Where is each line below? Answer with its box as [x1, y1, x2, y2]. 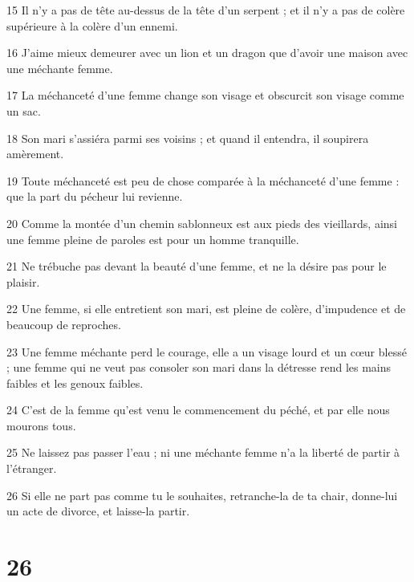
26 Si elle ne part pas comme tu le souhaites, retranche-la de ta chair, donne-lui [6, 486, 398, 503]
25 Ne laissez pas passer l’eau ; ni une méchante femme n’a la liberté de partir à [6, 444, 400, 461]
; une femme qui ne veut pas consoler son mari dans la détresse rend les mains [6, 359, 392, 376]
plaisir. [6, 273, 40, 290]
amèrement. [6, 145, 64, 162]
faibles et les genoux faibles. [6, 374, 144, 391]
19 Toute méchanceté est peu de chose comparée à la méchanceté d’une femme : [6, 172, 400, 189]
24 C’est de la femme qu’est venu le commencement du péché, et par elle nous [6, 401, 390, 418]
